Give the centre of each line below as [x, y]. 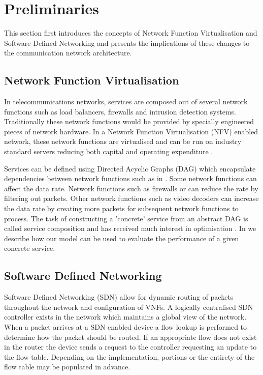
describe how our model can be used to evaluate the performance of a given [122, 238]
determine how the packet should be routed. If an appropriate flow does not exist [130, 337]
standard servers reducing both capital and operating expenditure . [109, 151]
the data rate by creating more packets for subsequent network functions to [121, 208]
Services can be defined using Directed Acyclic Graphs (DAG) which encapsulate [130, 168]
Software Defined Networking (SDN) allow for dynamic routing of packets [119, 297]
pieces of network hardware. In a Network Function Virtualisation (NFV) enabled [131, 131]
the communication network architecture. [68, 53]
